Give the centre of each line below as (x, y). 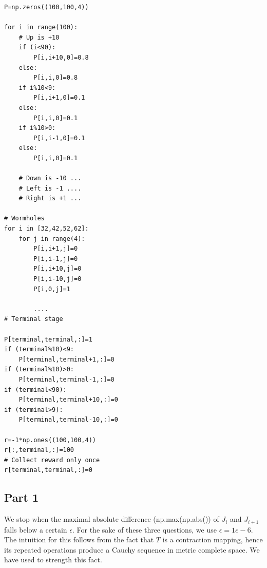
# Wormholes (24, 219)
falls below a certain (36, 529)
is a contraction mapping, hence (213, 539)
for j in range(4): (52, 239)
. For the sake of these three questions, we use (144, 529)
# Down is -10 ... (50, 178)
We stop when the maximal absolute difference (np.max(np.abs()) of (112, 519)
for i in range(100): (41, 27)
